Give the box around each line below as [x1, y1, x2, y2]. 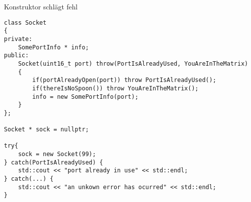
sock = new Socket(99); [18, 151, 96, 158]
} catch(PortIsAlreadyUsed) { [4, 159, 103, 166]
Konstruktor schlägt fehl [4, 1, 78, 11]
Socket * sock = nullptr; [4, 126, 89, 133]
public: [4, 52, 29, 59]
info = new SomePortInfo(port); [32, 93, 139, 100]
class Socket [4, 19, 46, 26]
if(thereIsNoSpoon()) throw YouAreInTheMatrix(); [32, 84, 199, 92]
